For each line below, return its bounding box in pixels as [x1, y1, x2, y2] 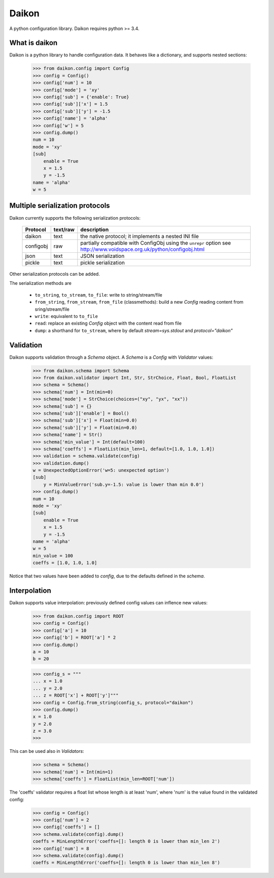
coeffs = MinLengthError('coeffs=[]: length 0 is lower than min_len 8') [32, 860, 220, 866]
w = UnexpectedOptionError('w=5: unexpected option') [32, 467, 169, 473]
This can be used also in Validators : [9, 748, 84, 754]
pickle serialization [80, 259, 125, 266]
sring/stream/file [35, 306, 70, 312]
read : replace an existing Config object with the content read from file [35, 320, 182, 327]
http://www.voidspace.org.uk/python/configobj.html [80, 246, 205, 253]
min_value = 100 [32, 552, 74, 559]
